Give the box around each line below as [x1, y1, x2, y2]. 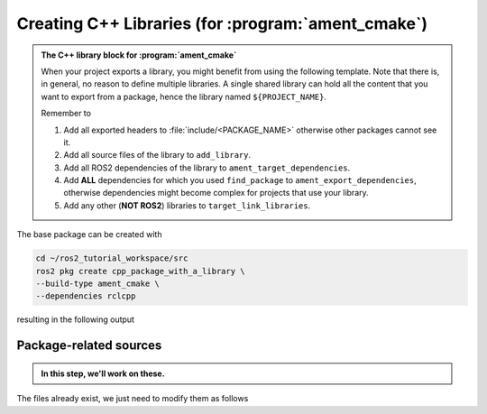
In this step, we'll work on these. [41, 368, 166, 379]
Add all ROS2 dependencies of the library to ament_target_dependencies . [63, 162, 351, 173]
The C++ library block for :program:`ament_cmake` [41, 50, 237, 60]
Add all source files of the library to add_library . [63, 150, 252, 161]
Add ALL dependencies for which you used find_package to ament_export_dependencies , [63, 175, 417, 186]
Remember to [41, 108, 92, 119]
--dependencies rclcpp [35, 291, 136, 301]
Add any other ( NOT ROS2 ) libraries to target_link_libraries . [63, 199, 311, 211]
